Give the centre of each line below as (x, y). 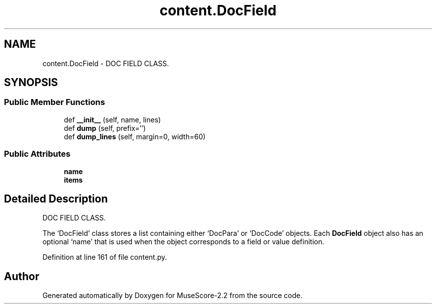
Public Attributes (37, 154)
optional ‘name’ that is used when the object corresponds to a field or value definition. (183, 242)
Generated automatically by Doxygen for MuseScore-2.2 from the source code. (172, 296)
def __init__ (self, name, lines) (112, 119)
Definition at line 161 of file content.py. (105, 257)
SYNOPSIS (31, 83)
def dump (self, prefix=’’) (105, 128)
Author (22, 276)
